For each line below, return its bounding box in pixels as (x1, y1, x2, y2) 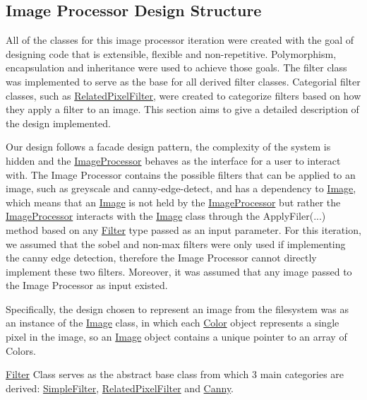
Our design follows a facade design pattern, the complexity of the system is (6, 139, 331, 154)
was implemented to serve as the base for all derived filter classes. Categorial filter (6, 73, 361, 88)
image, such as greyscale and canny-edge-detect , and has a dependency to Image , (6, 181, 356, 196)
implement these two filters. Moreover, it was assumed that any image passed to (6, 264, 352, 278)
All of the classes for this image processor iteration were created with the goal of (6, 33, 354, 47)
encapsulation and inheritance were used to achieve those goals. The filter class (6, 60, 347, 75)
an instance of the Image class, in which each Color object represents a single (6, 315, 339, 330)
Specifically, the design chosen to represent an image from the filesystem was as (6, 301, 349, 316)
